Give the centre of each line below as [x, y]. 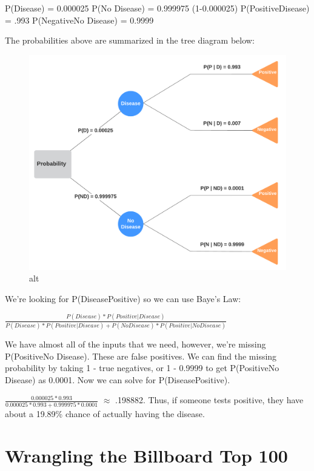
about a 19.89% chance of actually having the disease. [105, 413]
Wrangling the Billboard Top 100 [146, 455]
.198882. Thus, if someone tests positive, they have [209, 400]
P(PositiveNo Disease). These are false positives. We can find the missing [141, 356]
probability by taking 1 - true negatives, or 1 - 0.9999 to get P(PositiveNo [142, 368]
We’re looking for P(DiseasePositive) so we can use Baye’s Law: [123, 298]
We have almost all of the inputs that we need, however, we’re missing [135, 344]
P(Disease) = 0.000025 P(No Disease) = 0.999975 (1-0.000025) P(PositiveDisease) [157, 8]
